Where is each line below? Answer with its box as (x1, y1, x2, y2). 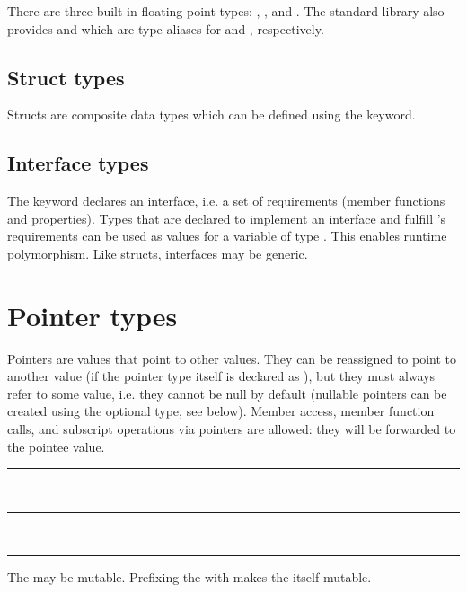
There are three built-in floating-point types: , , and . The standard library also (7, 2, 445, 20)
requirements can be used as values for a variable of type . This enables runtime (7, 226, 447, 245)
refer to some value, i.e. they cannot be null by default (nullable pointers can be (7, 384, 447, 402)
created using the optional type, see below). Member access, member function (7, 402, 435, 420)
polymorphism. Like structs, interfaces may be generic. (7, 243, 308, 262)
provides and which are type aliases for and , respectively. (7, 19, 324, 38)
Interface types (7, 149, 149, 177)
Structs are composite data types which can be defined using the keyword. (7, 105, 416, 124)
